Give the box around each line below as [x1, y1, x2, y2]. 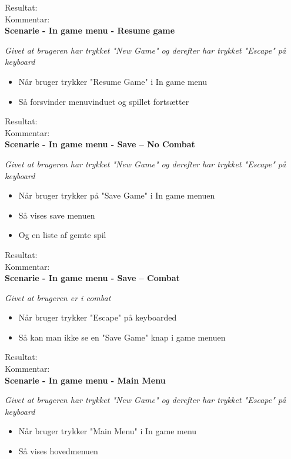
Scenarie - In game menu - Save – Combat [5, 272, 180, 284]
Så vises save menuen [18, 209, 95, 221]
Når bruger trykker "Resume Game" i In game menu [18, 75, 207, 87]
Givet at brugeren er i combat [5, 291, 111, 303]
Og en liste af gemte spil [18, 229, 106, 241]
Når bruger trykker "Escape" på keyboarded [18, 311, 177, 323]
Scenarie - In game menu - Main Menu [5, 374, 166, 386]
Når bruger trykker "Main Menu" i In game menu [18, 425, 197, 437]
